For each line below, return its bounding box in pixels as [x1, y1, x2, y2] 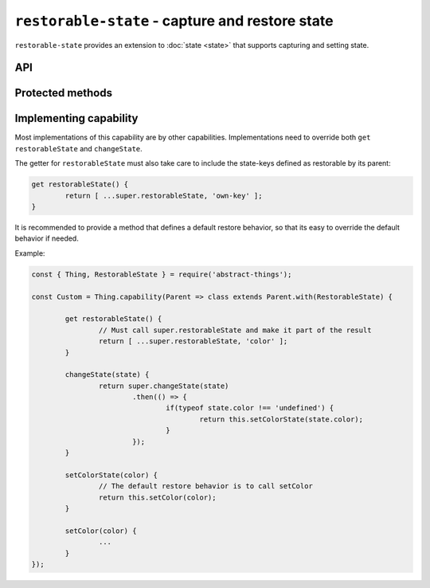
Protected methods [14, 86, 113, 100]
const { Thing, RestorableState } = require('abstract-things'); [31, 269, 292, 279]
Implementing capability [14, 112, 139, 125]
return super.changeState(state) [98, 381, 229, 390]
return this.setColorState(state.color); [199, 414, 364, 424]
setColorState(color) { [64, 470, 158, 480]
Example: [14, 248, 45, 258]
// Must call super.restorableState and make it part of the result [98, 325, 372, 335]
